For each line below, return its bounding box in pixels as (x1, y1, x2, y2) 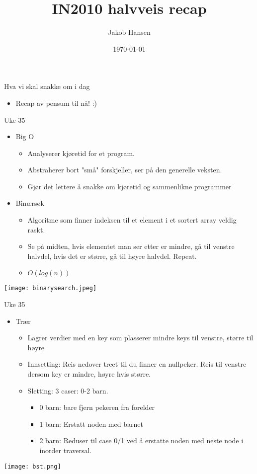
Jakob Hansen (108, 27, 151, 37)
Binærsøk (15, 198, 44, 208)
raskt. (27, 224, 45, 235)
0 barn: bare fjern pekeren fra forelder (39, 402, 155, 412)
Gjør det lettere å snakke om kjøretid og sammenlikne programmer (27, 181, 232, 191)
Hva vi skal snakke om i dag (4, 81, 90, 91)
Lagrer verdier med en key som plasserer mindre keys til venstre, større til (27, 332, 254, 343)
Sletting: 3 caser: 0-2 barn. (27, 385, 108, 395)
